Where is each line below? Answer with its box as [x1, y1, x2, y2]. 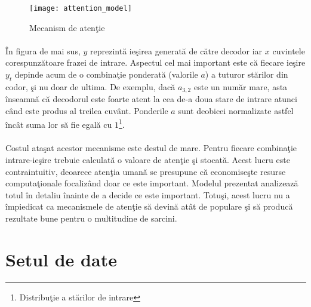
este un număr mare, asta [193, 80, 288, 93]
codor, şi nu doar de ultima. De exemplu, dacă [5, 80, 175, 93]
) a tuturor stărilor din [205, 68, 288, 81]
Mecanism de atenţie [29, 21, 105, 33]
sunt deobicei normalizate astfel [178, 104, 294, 116]
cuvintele [272, 44, 305, 57]
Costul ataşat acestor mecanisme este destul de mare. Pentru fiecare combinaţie [5, 142, 297, 154]
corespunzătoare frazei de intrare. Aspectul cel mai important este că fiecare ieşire [5, 56, 306, 69]
